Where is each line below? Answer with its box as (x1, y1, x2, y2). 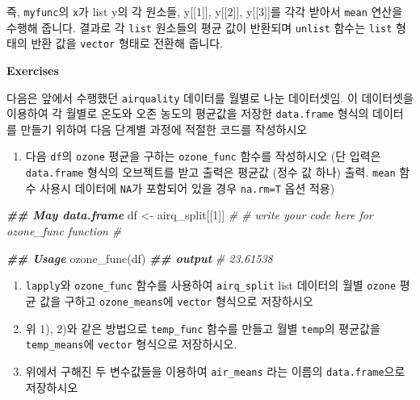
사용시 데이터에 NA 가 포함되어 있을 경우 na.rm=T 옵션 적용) (40, 179, 335, 196)
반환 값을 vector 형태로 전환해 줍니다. (31, 35, 224, 52)
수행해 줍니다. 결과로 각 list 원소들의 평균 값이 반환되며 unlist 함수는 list (6, 19, 393, 35)
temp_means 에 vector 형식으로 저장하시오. (25, 335, 237, 352)
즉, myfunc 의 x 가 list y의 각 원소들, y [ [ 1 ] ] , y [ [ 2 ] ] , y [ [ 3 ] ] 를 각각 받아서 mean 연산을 (6, 3, 403, 19)
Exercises (6, 61, 59, 78)
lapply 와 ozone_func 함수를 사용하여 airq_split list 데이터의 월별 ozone (25, 277, 397, 294)
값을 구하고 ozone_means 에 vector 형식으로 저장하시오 (40, 292, 313, 309)
